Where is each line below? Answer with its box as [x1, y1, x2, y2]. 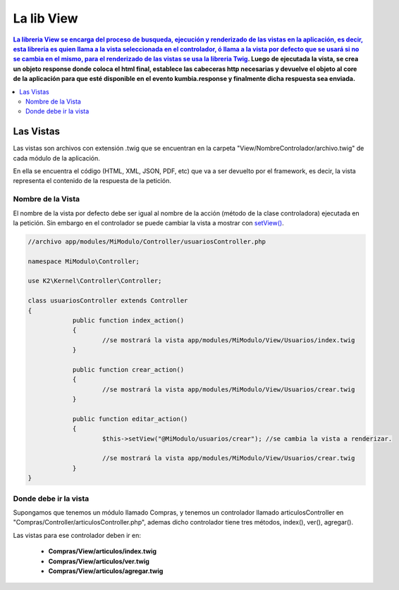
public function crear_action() [72, 365, 185, 373]
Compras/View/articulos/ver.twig [48, 557, 149, 565]
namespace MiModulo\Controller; [27, 257, 140, 265]
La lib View [13, 11, 78, 26]
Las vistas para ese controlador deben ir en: [13, 531, 141, 539]
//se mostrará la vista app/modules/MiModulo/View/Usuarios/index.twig [102, 336, 355, 344]
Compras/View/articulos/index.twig [48, 547, 157, 556]
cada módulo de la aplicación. [13, 153, 100, 162]
